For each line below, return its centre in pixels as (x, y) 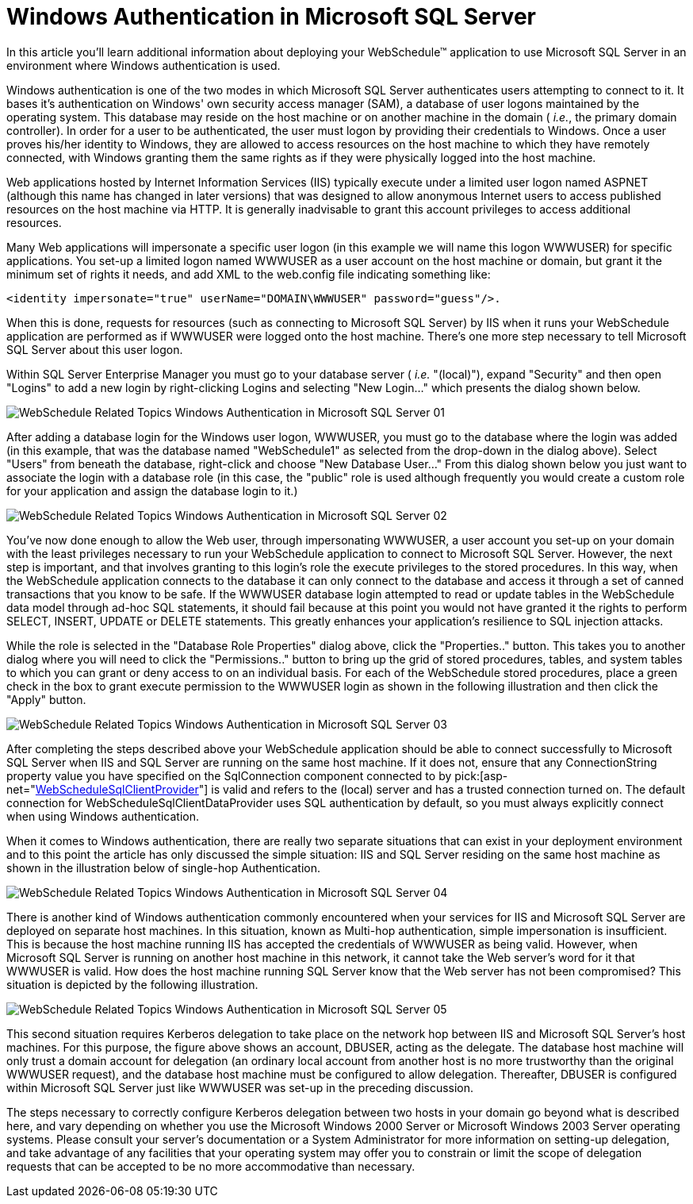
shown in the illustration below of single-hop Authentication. (164, 867)
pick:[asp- (481, 775)
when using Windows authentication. (103, 816)
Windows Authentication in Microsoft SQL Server (271, 17)
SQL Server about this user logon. (95, 349)
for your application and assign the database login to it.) (152, 490)
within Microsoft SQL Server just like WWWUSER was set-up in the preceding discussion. (240, 1087)
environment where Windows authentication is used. (144, 65)
